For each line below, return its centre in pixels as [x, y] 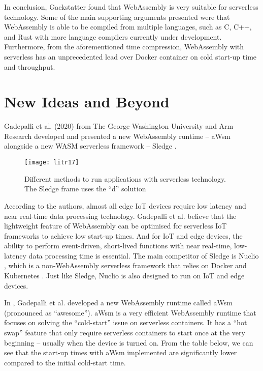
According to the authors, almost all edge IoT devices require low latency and [125, 205]
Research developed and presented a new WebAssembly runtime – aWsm [117, 136]
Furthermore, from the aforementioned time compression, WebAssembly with [124, 47]
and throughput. [30, 66]
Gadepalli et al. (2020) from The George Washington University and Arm [119, 126]
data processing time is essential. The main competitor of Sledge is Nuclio [144, 255]
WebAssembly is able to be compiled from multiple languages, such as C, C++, [128, 27]
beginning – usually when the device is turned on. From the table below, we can [129, 342]
